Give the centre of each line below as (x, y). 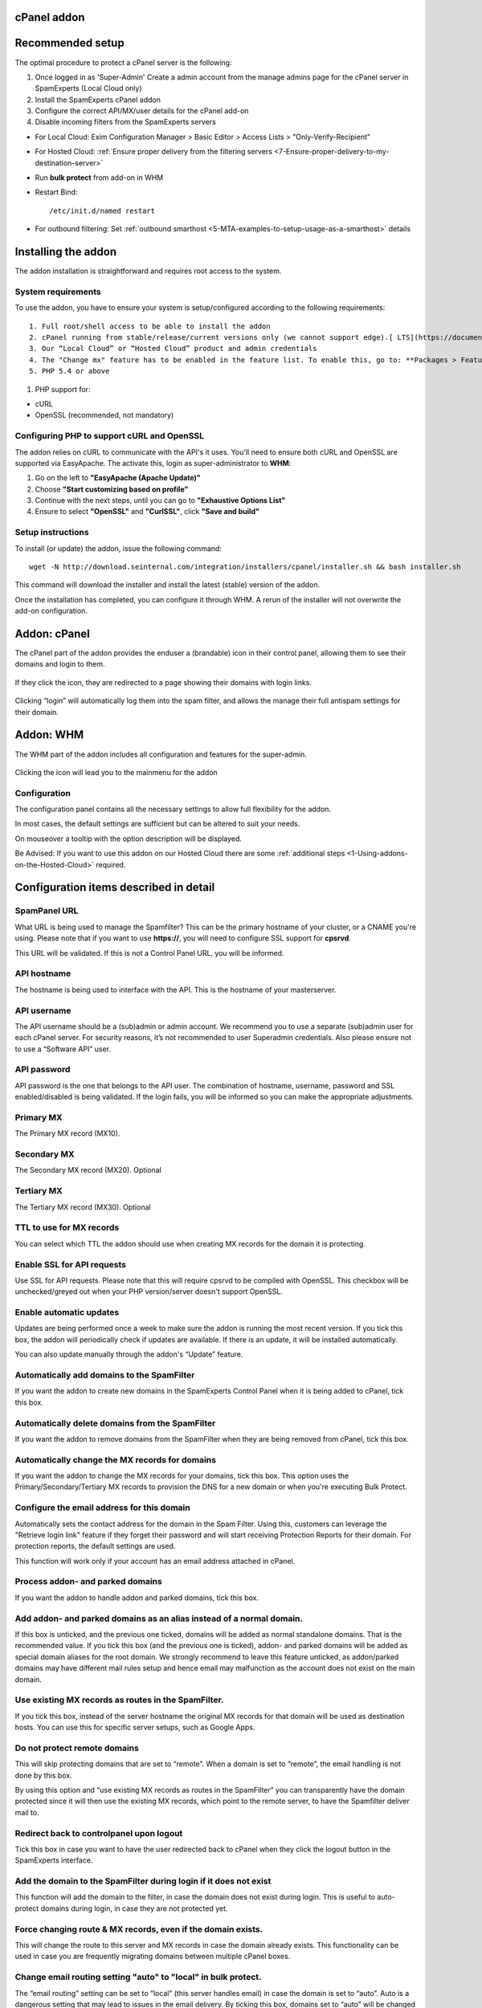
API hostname (43, 973)
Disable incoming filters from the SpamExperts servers (125, 122)
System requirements (58, 292)
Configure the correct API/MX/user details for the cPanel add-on (142, 111)
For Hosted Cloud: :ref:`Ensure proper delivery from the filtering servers (154, 152)
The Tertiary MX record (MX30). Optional (83, 1207)
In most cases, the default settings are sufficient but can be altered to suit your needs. (157, 824)
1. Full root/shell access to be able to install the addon (150, 326)
